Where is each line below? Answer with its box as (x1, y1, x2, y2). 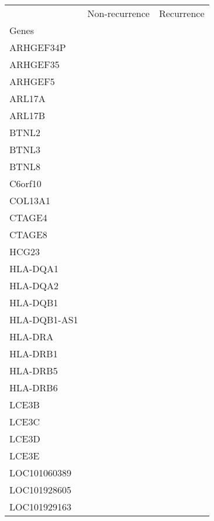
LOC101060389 (9, 466, 72, 479)
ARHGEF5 (9, 75, 55, 88)
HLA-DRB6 (9, 381, 58, 394)
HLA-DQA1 (9, 262, 59, 275)
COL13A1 (9, 194, 51, 207)
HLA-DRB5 (9, 364, 58, 377)
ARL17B (9, 109, 46, 122)
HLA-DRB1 (9, 347, 58, 360)
